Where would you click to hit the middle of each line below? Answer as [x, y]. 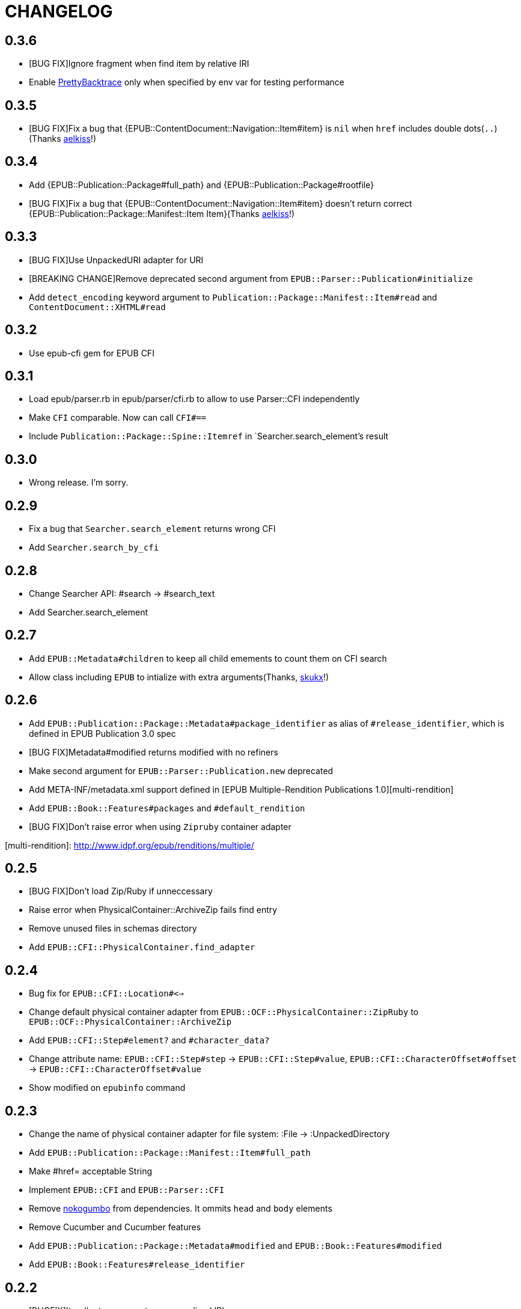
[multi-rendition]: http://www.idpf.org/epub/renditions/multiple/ [129, 845]
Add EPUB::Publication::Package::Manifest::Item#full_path [170, 1153]
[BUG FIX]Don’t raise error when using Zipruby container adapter [160, 826]
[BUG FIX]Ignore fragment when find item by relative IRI [139, 64]
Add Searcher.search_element [89, 612]
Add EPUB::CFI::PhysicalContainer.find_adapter [142, 947]
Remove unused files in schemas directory [113, 929]
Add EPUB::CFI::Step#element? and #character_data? [149, 1040]
